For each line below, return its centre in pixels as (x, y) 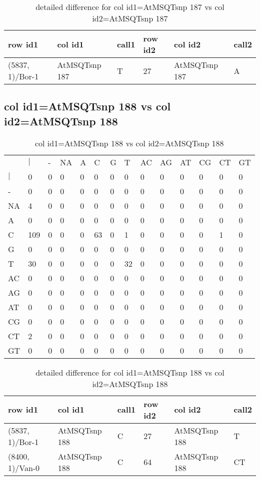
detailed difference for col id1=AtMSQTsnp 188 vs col (130, 372)
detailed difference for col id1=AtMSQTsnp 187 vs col (130, 7)
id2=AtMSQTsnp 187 (130, 18)
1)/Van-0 (24, 468)
